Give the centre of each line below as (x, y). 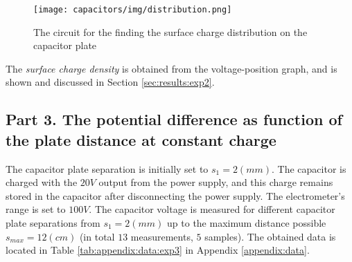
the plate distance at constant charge (141, 139)
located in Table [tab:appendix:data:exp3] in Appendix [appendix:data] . (158, 250)
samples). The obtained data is (270, 236)
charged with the (42, 182)
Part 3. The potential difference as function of (174, 119)
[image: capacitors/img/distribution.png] (133, 10)
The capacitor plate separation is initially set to (107, 168)
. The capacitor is (309, 168)
